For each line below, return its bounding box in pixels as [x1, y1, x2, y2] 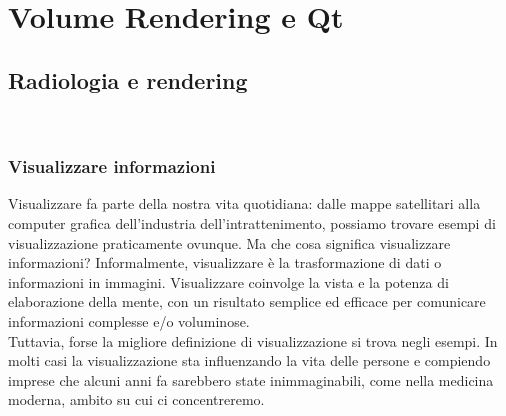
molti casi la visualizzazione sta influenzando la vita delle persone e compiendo [8, 350, 491, 371]
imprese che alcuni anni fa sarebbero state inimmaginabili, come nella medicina [8, 369, 494, 390]
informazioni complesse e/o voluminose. [8, 310, 250, 331]
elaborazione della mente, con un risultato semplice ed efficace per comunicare [8, 291, 486, 312]
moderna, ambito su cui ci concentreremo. [8, 389, 265, 410]
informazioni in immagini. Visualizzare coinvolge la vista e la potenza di [8, 271, 449, 292]
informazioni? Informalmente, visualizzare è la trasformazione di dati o [8, 252, 442, 273]
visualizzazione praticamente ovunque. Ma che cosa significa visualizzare [8, 232, 451, 253]
